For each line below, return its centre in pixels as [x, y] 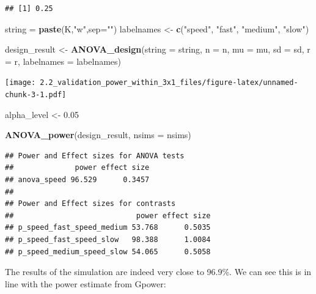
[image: [20, 83]
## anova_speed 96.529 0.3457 [77, 180]
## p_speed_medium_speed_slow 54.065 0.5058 [108, 252]
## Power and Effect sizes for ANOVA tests [95, 156]
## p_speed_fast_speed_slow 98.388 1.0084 [108, 240]
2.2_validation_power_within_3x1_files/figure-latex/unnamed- [169, 83]
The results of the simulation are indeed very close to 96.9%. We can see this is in [158, 272]
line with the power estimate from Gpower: [86, 283]
